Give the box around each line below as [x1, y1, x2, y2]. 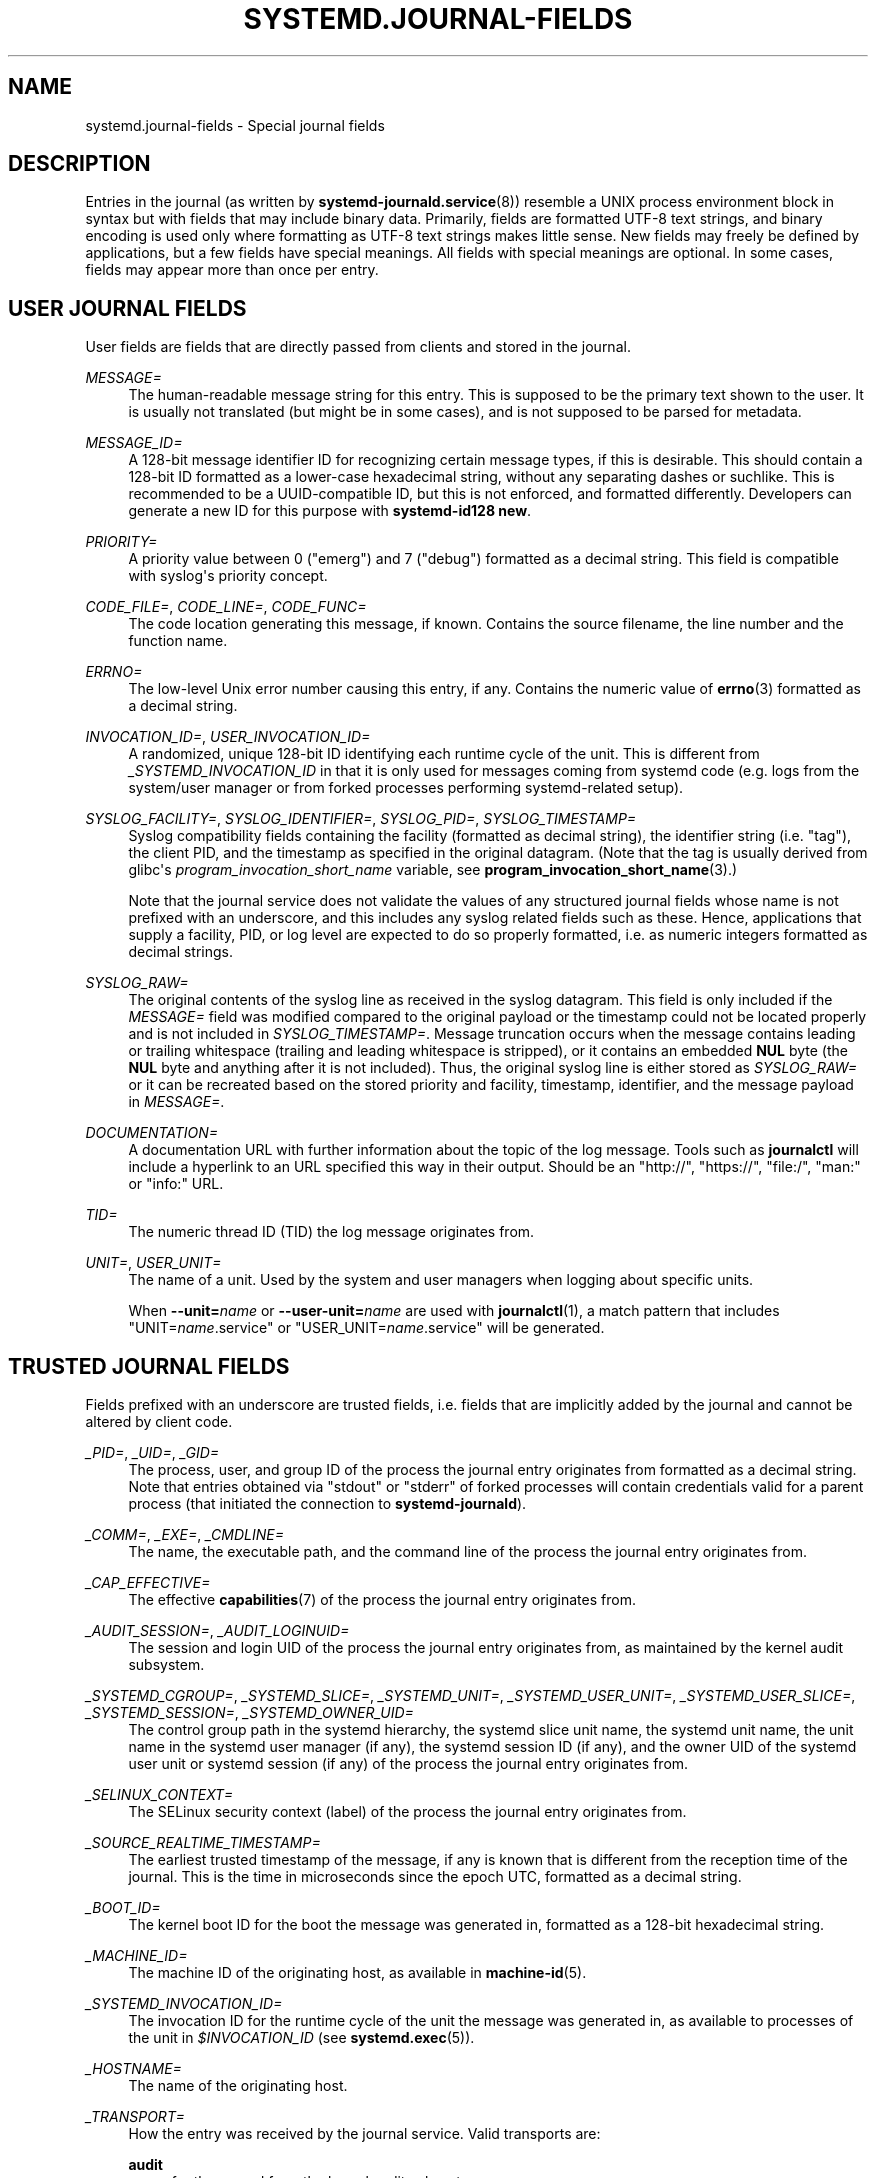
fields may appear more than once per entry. [85, 261, 379, 279]
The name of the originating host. [128, 2077, 348, 2095]
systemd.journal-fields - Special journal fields [85, 116, 385, 134]
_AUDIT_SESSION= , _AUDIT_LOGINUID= [85, 1622, 350, 1640]
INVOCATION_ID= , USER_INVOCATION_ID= [85, 728, 371, 746]
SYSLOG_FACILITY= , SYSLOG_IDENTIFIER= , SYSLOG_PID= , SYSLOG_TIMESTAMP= [85, 810, 637, 828]
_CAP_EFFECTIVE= [85, 1574, 211, 1592]
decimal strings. [128, 943, 234, 961]
